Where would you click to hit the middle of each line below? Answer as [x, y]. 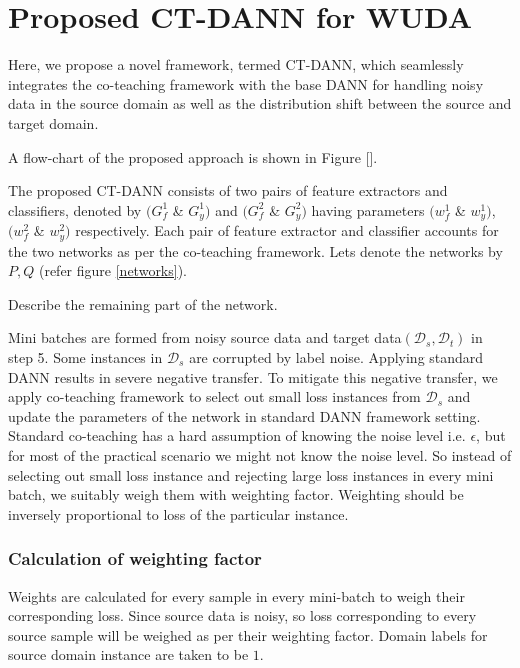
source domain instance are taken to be [128, 654]
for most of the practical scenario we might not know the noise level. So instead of [260, 454]
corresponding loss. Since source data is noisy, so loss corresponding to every [242, 615]
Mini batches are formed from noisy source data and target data [205, 337]
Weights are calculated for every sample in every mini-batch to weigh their [236, 595]
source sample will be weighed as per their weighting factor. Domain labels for [248, 634]
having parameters [368, 209]
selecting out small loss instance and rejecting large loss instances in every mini [251, 474]
